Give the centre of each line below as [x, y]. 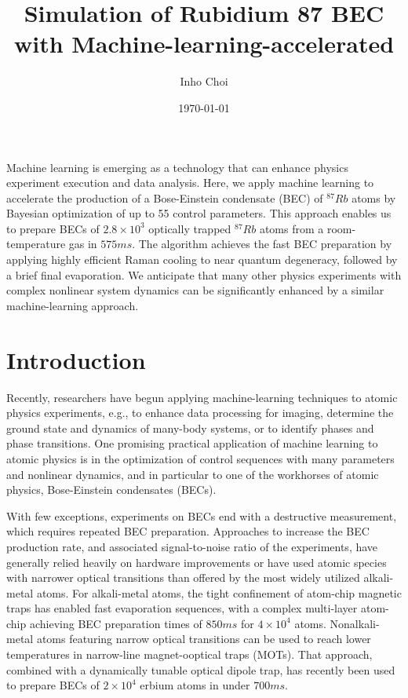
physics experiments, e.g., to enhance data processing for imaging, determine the [200, 413]
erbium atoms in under [195, 685]
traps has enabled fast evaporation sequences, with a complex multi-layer [182, 608]
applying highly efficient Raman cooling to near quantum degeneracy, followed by [202, 259]
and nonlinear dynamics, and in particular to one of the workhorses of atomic [193, 474]
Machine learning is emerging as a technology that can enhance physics [177, 167]
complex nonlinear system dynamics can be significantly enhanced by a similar [195, 290]
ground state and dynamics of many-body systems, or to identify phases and [190, 428]
